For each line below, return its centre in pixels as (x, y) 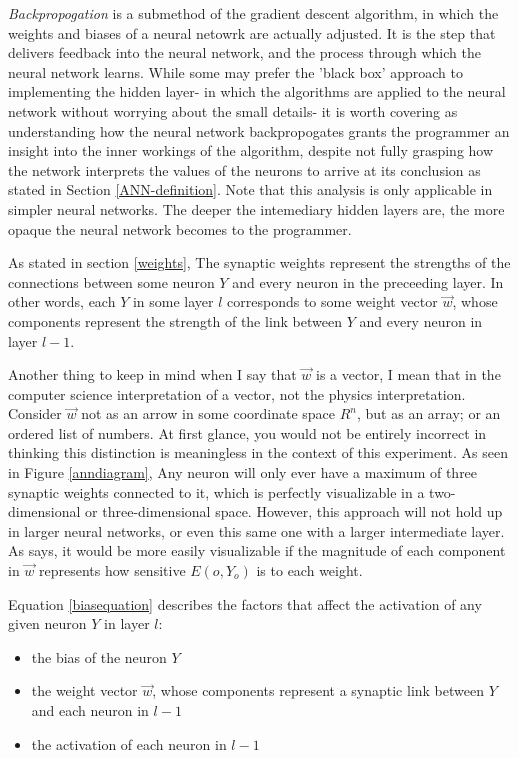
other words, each (62, 301)
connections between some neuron (111, 281)
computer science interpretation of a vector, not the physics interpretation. (237, 393)
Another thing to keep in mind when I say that (152, 374)
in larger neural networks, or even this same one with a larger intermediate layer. (256, 530)
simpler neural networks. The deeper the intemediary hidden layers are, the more (256, 208)
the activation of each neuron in (129, 743)
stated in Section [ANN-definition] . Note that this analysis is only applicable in (250, 189)
